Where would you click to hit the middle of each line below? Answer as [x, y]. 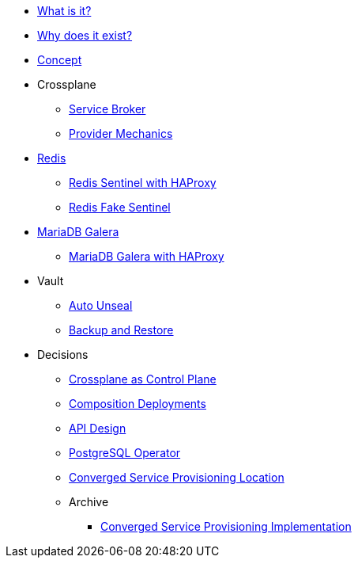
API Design [98, 428]
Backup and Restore [121, 330]
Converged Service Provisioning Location [177, 477]
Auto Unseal [101, 305]
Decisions [63, 354]
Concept [60, 60]
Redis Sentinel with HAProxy [143, 183]
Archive [89, 502]
